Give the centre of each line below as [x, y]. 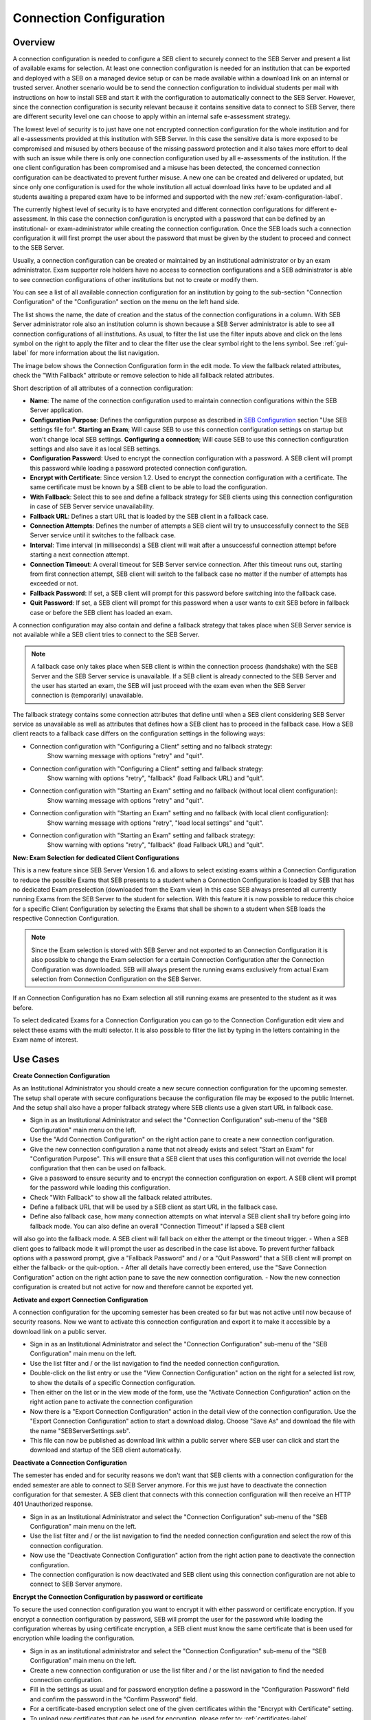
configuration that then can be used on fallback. [98, 1168]
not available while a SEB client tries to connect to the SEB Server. [106, 635]
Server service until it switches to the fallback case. [103, 535]
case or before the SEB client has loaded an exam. [101, 612]
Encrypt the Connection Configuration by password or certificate [108, 1597]
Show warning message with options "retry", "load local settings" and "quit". [155, 823]
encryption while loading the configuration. [74, 1638]
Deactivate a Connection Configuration [70, 1463]
